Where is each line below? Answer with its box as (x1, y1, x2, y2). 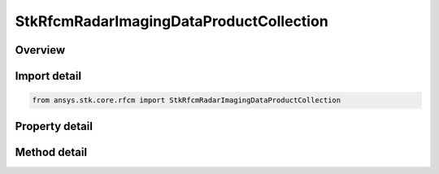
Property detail (15, 119, 93, 133)
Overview (15, 43, 66, 57)
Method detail (15, 145, 88, 159)
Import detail (15, 69, 81, 83)
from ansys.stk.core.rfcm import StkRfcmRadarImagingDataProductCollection (32, 96, 341, 105)
